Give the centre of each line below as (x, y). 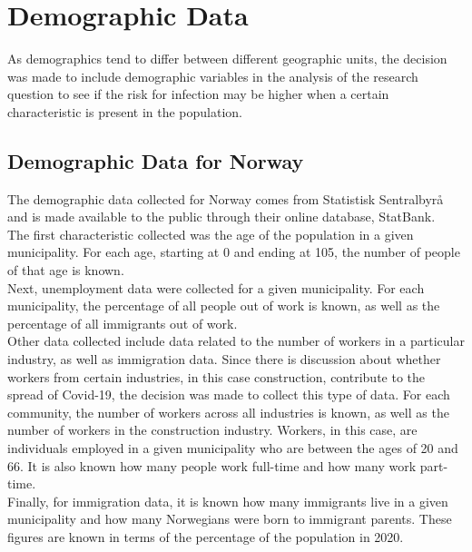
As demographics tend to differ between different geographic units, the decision (227, 59)
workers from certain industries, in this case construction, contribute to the (216, 376)
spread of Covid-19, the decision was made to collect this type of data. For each (229, 394)
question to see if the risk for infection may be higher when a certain (198, 94)
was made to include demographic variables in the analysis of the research (213, 76)
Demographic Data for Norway (156, 160)
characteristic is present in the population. (125, 111)
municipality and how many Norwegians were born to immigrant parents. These (230, 519)
